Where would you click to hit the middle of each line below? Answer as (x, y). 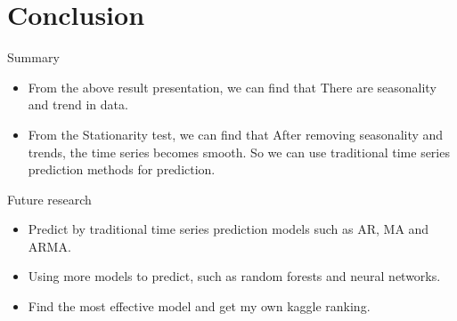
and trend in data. (78, 104)
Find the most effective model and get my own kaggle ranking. (199, 306)
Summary (33, 57)
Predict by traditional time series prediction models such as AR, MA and (228, 229)
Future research (49, 199)
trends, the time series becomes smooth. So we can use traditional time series (239, 152)
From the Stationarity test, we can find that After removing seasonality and (236, 134)
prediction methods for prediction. (122, 169)
